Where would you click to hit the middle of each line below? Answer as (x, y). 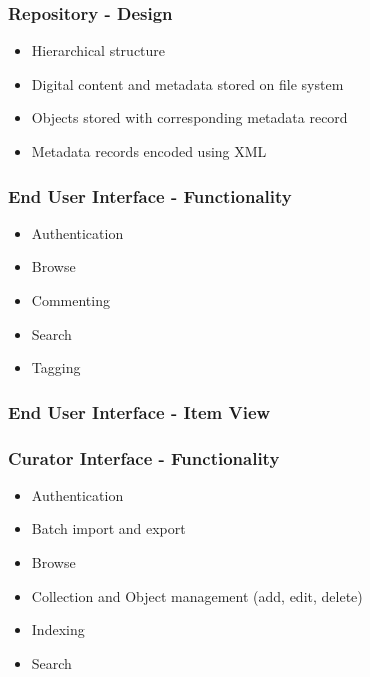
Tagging (56, 367)
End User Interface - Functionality (150, 195)
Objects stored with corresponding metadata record (189, 117)
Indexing (58, 629)
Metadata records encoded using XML (149, 151)
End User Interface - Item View (139, 411)
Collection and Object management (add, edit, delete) (197, 595)
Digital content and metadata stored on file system (187, 83)
